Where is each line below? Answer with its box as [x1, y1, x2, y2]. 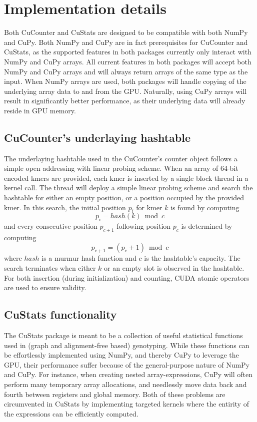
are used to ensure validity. [4, 282, 86, 293]
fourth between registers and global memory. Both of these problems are [4, 389, 225, 399]
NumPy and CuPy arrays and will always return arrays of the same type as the [4, 66, 248, 76]
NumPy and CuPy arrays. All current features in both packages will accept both [4, 56, 251, 66]
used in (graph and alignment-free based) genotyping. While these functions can [4, 340, 249, 350]
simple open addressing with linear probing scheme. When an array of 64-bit [4, 163, 238, 173]
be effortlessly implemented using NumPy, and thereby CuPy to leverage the [4, 350, 239, 360]
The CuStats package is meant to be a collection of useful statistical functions [4, 330, 243, 340]
